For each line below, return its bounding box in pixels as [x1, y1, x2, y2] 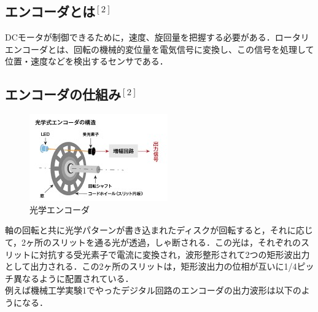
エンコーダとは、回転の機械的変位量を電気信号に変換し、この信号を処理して [5, 42, 314, 55]
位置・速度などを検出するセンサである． [5, 55, 168, 68]
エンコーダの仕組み [5, 85, 121, 104]
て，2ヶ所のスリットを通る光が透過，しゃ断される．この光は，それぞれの [5, 235, 301, 248]
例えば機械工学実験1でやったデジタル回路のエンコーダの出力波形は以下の [5, 284, 301, 297]
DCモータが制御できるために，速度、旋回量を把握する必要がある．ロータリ [5, 31, 309, 44]
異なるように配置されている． [13, 271, 134, 284]
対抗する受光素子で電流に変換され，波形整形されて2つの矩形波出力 [39, 248, 310, 260]
